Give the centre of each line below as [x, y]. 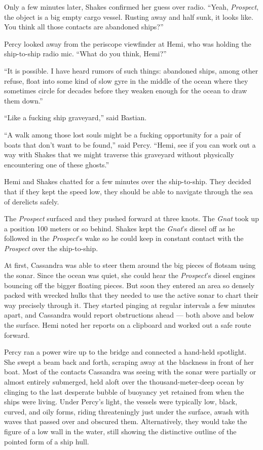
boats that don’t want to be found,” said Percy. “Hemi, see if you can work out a [130, 144]
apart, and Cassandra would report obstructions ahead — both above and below [129, 315]
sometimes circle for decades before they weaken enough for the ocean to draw [126, 91]
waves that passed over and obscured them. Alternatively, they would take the [126, 421]
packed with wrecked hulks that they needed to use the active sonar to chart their [131, 295]
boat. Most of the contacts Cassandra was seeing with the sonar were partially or [130, 372]
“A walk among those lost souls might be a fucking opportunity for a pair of [123, 134]
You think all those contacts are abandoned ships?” [84, 27]
